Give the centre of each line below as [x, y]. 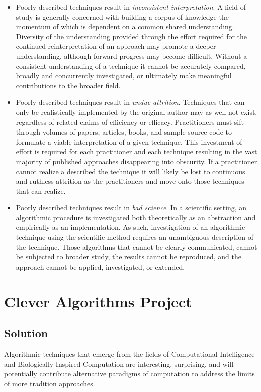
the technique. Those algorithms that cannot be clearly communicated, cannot [137, 247]
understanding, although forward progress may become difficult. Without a [132, 55]
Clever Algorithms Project [98, 301]
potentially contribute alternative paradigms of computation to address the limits [129, 374]
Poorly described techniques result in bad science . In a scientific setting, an [131, 208]
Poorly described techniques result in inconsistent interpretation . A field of [131, 7]
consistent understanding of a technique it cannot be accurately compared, [131, 66]
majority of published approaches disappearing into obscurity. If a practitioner [137, 161]
